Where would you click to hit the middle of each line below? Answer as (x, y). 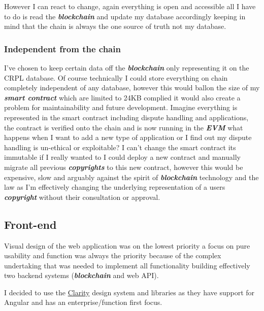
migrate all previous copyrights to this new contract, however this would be (124, 167)
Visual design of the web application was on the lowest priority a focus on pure (127, 245)
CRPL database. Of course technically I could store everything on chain (116, 77)
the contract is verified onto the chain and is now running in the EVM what (124, 127)
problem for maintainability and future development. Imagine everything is (121, 107)
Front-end (30, 224)
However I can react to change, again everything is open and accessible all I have (130, 6)
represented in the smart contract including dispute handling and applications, (126, 117)
